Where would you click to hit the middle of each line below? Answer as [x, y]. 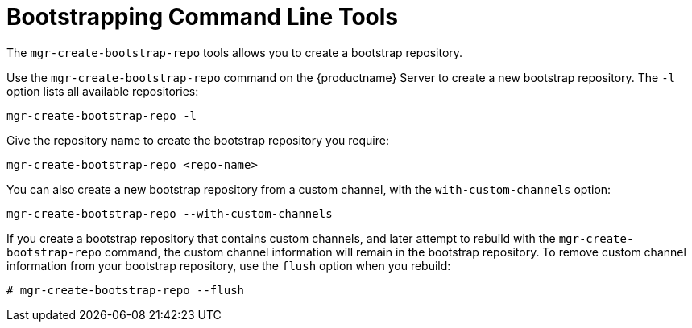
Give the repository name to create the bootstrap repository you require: [198, 140]
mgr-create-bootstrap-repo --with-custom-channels [170, 213]
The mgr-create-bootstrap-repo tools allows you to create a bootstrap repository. [235, 52]
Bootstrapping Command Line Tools [203, 17]
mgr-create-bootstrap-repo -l [102, 115]
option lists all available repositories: [103, 91]
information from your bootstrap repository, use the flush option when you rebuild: [229, 265]
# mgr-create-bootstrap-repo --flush [126, 290]
